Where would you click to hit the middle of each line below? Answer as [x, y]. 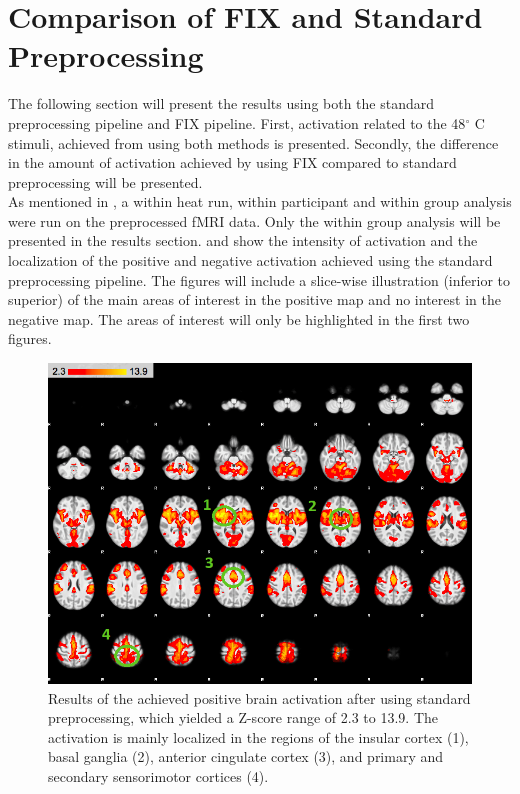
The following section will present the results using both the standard [221, 103]
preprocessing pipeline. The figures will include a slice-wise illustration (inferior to [259, 279]
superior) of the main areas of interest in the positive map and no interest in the [254, 299]
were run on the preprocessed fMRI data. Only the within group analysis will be [254, 220]
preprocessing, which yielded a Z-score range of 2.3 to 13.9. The [243, 717]
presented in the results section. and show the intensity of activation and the [243, 240]
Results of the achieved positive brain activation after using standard [259, 697]
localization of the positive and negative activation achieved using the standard [250, 260]
